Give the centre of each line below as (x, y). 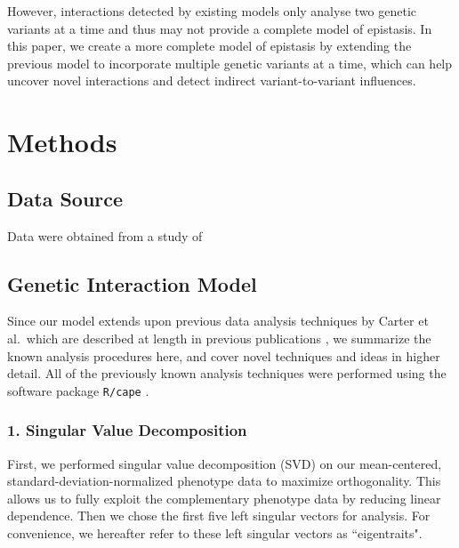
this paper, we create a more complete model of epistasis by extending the (209, 46)
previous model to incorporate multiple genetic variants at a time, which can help (230, 63)
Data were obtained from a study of (105, 235)
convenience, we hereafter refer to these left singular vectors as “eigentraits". (215, 532)
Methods (62, 142)
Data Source (65, 198)
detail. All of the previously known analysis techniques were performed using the (227, 373)
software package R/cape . (78, 390)
